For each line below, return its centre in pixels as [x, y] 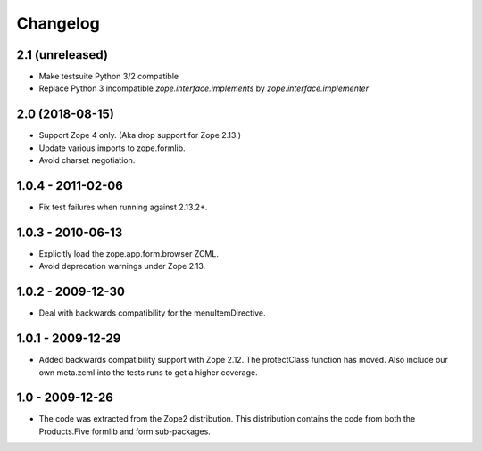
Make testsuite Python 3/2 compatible [108, 77]
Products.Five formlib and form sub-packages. [125, 431]
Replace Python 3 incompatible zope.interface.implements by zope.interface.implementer [204, 88]
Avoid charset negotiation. [87, 160]
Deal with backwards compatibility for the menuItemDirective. [152, 313]
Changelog [58, 23]
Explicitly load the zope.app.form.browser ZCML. [129, 253]
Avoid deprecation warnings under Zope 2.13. [122, 266]
